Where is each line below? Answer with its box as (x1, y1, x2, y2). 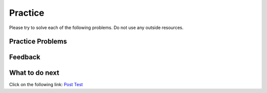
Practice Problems (9, 37, 67, 46)
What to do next (9, 69, 59, 77)
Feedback (9, 53, 41, 62)
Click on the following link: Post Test (9, 82, 83, 88)
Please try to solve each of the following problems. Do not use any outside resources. (9, 25, 184, 31)
